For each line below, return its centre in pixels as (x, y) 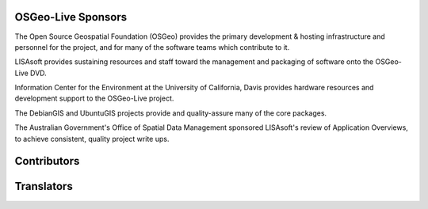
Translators (44, 186)
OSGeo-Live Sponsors (71, 17)
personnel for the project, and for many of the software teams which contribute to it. (152, 47)
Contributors (47, 161)
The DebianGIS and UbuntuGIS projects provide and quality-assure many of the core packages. (171, 113)
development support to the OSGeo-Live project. (94, 98)
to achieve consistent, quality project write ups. (92, 139)
